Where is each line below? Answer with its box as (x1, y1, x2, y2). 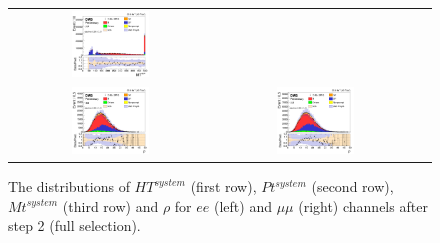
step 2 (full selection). (8, 215, 141, 236)
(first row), (190, 176, 257, 197)
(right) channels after (298, 195, 428, 216)
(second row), (311, 176, 394, 197)
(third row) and (62, 195, 159, 216)
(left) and (214, 195, 272, 216)
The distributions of (8, 176, 130, 197)
